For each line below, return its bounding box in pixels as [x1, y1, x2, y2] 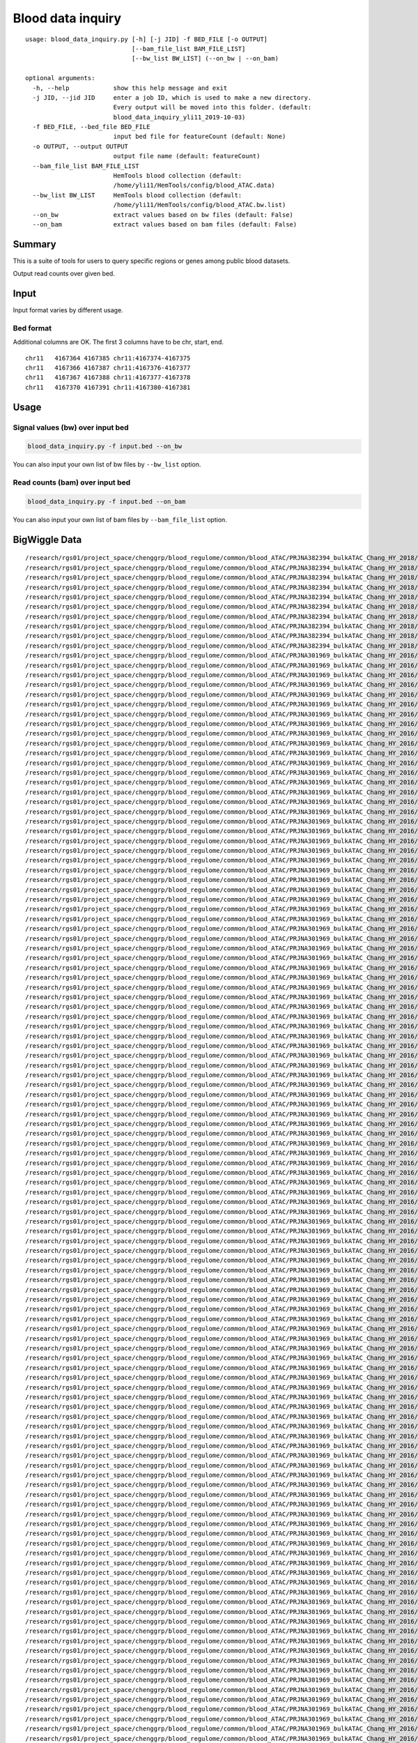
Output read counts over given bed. [13, 269, 115, 278]
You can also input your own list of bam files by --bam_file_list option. [13, 515, 228, 524]
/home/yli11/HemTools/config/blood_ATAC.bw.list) [113, 201, 286, 209]
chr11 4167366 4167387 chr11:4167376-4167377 [25, 364, 191, 372]
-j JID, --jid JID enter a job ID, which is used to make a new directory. [32, 93, 312, 101]
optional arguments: [25, 74, 95, 82]
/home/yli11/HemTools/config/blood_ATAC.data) [113, 181, 275, 190]
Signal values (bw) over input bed [13, 423, 129, 432]
